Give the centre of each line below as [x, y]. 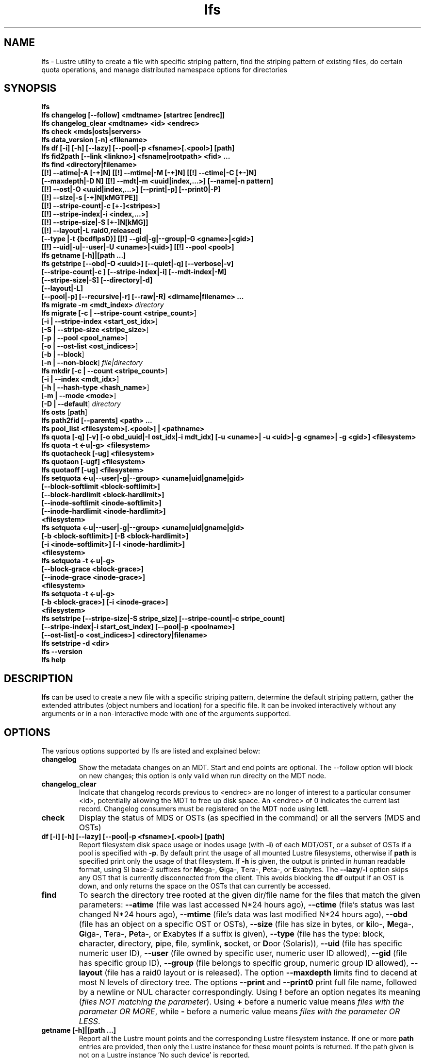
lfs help [54, 660]
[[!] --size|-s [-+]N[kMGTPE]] [90, 198]
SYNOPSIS [30, 88]
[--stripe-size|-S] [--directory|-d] [97, 280]
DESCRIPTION [39, 678]
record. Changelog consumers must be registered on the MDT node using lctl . [204, 809]
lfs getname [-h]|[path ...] [84, 255]
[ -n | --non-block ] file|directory [92, 363]
